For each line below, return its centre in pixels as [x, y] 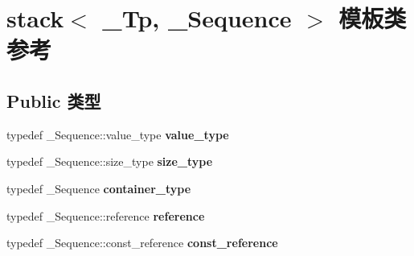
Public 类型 [54, 100]
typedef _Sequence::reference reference [106, 215]
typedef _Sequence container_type [99, 188]
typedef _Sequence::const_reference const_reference [142, 243]
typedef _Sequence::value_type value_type [118, 134]
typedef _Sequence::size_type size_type [110, 161]
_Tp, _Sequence [197, 18]
